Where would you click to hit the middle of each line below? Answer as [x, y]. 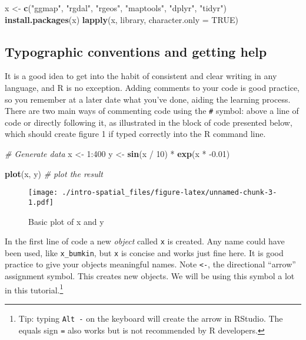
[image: [43, 193]
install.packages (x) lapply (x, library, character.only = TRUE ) [122, 19]
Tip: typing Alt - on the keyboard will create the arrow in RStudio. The [151, 318]
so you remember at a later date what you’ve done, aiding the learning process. [148, 99]
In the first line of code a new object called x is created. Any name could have [145, 241]
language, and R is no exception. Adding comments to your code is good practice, [152, 87]
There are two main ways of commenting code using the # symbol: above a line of [152, 111]
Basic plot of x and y [66, 221]
